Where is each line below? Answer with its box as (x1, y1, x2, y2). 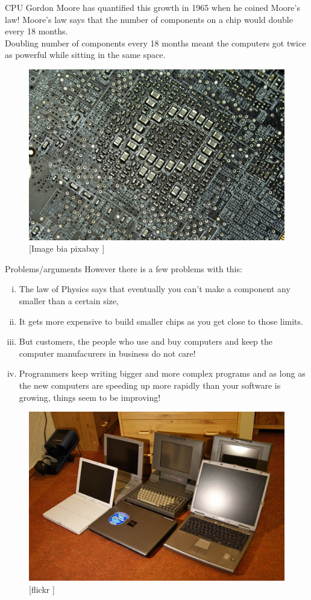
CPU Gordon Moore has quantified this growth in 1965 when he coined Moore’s (5, 1, 300, 13)
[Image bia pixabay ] (29, 242, 105, 255)
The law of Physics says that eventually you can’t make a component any (19, 282, 291, 295)
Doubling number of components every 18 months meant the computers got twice (5, 36, 306, 49)
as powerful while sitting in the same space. (5, 48, 166, 61)
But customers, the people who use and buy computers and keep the (19, 335, 272, 348)
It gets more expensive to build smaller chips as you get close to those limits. (19, 314, 303, 327)
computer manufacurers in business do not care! (19, 346, 196, 359)
